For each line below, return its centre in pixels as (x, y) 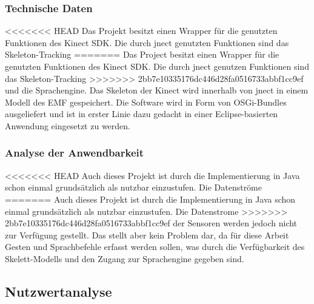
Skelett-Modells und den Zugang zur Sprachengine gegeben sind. (125, 258)
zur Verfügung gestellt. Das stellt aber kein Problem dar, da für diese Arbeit (147, 235)
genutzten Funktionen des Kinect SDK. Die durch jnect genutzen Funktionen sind (157, 66)
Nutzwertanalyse (58, 291)
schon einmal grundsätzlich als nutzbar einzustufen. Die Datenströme (134, 187)
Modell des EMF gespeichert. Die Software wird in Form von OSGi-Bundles (146, 102)
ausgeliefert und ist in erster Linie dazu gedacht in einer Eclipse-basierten (142, 114)
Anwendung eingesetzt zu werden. (68, 125)
